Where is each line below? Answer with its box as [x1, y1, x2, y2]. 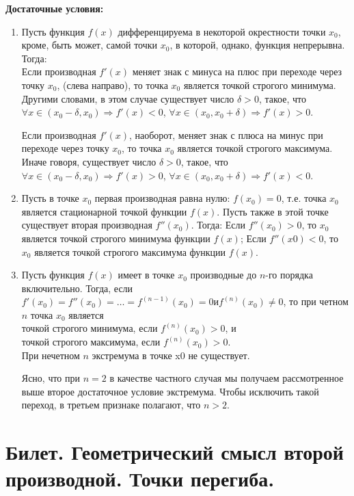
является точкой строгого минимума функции [21, 231, 210, 245]
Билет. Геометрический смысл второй [5, 438, 344, 466]
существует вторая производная [21, 218, 152, 232]
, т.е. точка [281, 191, 327, 205]
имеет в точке [118, 267, 175, 282]
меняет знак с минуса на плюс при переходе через [132, 64, 342, 79]
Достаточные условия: [5, 1, 104, 15]
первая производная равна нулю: [94, 191, 230, 205]
